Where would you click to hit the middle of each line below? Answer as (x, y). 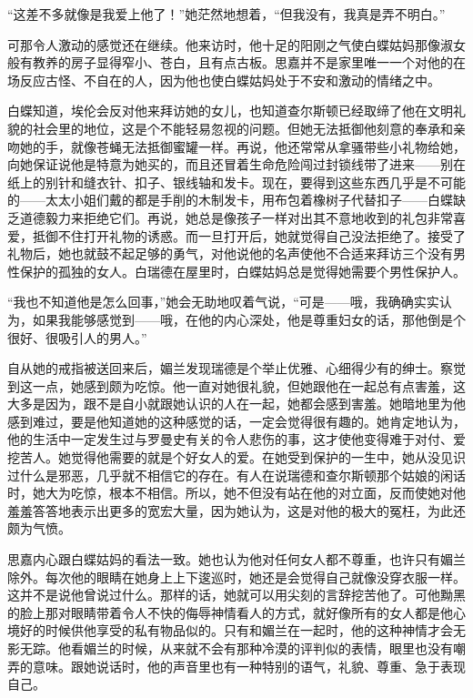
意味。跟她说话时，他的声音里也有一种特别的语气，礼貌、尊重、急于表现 (249, 666)
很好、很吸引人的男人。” (77, 337)
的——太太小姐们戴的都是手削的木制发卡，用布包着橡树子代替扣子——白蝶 (230, 200)
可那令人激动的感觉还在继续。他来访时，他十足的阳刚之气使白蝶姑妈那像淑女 (236, 44)
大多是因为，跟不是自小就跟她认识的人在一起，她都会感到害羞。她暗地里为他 (236, 404)
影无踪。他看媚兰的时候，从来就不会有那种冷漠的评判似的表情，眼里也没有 (230, 648)
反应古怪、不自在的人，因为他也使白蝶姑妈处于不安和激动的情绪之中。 (230, 80)
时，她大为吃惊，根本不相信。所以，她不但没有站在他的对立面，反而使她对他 (236, 493)
